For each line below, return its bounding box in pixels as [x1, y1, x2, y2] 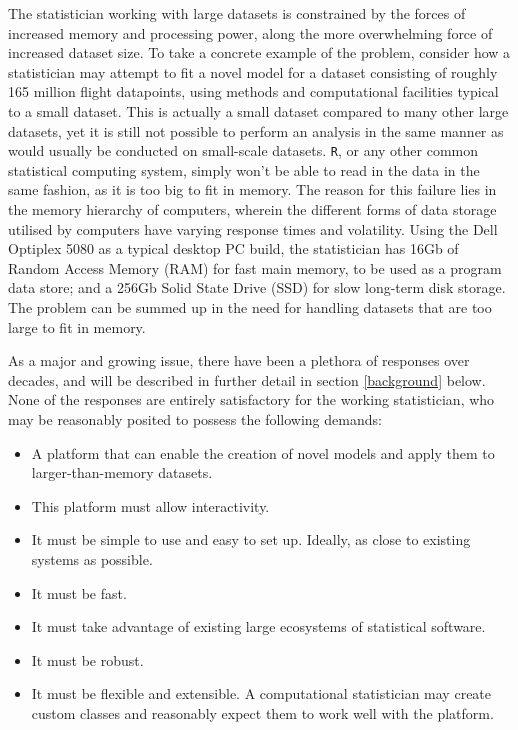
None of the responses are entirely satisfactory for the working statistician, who [8, 389, 495, 410]
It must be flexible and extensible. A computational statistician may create [31, 683, 492, 704]
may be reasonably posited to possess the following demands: [8, 408, 382, 429]
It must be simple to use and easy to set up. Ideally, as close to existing [31, 529, 471, 550]
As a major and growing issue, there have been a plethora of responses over [8, 350, 470, 371]
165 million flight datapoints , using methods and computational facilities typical [8, 81, 499, 102]
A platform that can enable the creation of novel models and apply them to [31, 442, 495, 463]
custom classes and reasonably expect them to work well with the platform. [31, 702, 494, 723]
